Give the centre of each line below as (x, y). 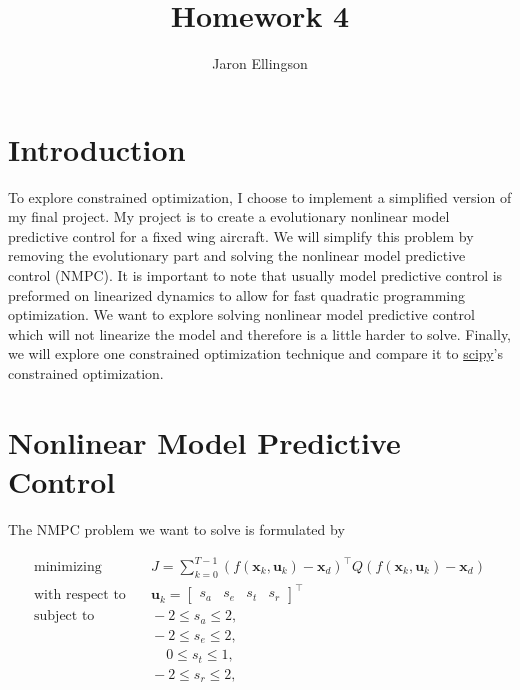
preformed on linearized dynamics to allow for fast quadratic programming (237, 294)
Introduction (97, 148)
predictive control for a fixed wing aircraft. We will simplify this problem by (241, 235)
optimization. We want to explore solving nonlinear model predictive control (241, 314)
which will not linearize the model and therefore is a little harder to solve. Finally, (260, 333)
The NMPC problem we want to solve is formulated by (176, 528)
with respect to (80, 595)
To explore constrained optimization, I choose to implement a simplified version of (260, 196)
